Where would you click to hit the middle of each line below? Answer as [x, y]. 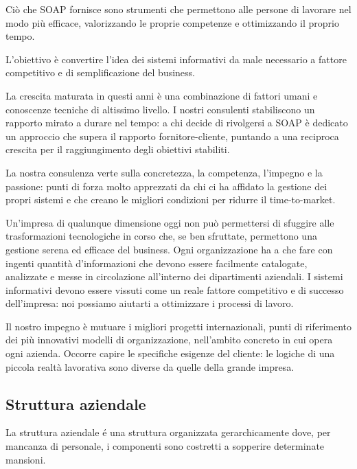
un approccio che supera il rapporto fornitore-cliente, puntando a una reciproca [172, 136]
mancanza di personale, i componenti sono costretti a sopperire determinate [165, 446]
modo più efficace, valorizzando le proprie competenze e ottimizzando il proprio [172, 22]
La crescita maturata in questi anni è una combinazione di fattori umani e [162, 95]
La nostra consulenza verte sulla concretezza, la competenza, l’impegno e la [164, 172]
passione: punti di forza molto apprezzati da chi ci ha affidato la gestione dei [166, 186]
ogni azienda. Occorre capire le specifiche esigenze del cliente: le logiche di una [170, 353]
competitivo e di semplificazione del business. [101, 72]
